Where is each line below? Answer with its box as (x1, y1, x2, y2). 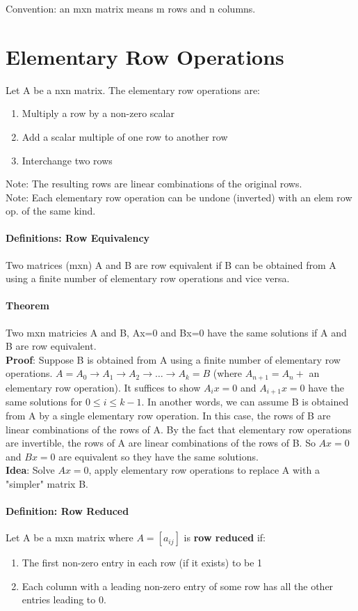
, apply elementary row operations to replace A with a (88, 463, 320, 477)
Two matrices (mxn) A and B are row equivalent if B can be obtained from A (6, 257, 336, 272)
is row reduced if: (184, 530, 266, 545)
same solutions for (6, 394, 83, 409)
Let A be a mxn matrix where (6, 530, 133, 545)
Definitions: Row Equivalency (6, 231, 150, 245)
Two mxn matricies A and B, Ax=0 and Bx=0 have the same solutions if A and (6, 325, 347, 339)
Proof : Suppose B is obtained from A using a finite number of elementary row (6, 352, 341, 366)
